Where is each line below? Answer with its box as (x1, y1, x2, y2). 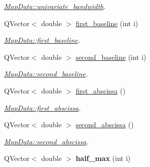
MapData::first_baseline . (4, 35, 81, 45)
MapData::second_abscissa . (4, 136, 89, 146)
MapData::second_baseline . (4, 68, 88, 79)
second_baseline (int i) (76, 51, 146, 62)
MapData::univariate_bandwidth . (4, 1, 106, 11)
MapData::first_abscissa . (4, 102, 81, 113)
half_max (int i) (76, 153, 131, 163)
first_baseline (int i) (76, 18, 138, 28)
